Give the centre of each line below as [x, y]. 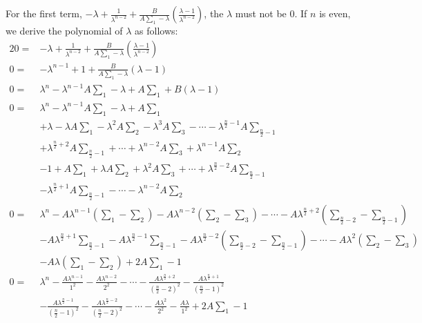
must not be [261, 13]
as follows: [156, 31]
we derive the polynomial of [64, 31]
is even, [335, 13]
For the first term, [44, 13]
